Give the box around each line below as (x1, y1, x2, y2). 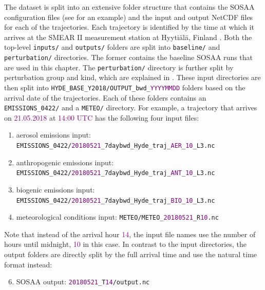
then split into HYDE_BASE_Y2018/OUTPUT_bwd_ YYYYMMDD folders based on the (4, 82, 245, 92)
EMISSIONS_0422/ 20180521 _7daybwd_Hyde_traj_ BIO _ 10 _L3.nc (16, 197, 215, 204)
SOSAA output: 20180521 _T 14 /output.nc (16, 276, 150, 287)
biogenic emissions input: (16, 184, 95, 195)
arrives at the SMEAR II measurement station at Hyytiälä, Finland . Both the (4, 31, 252, 42)
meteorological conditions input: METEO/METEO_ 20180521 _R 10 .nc (16, 211, 219, 222)
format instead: (4, 259, 52, 269)
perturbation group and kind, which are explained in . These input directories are (4, 72, 261, 83)
